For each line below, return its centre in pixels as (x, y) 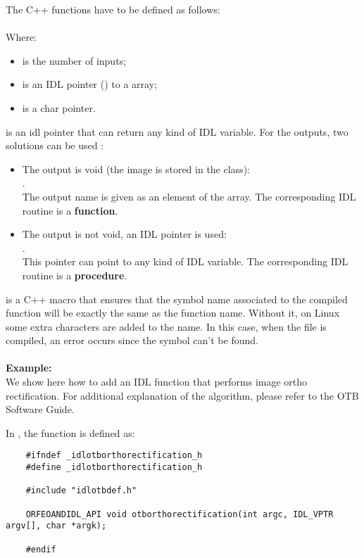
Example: (29, 368)
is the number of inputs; (74, 60)
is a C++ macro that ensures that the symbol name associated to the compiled (177, 299)
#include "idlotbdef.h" (81, 491)
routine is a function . (70, 210)
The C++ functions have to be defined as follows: (113, 9)
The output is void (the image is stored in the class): (136, 169)
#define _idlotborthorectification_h (114, 468)
